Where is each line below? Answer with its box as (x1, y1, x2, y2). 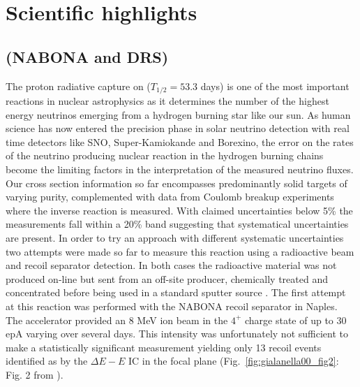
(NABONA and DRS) (6, 45, 169, 67)
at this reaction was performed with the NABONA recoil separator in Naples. (6, 298, 338, 313)
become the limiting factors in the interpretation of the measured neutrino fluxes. (6, 162, 354, 176)
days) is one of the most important (200, 78, 350, 93)
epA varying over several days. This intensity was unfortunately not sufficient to (6, 326, 348, 341)
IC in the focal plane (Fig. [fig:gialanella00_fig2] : (128, 353, 339, 368)
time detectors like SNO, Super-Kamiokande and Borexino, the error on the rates (6, 134, 354, 149)
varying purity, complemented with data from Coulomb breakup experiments (6, 189, 334, 204)
